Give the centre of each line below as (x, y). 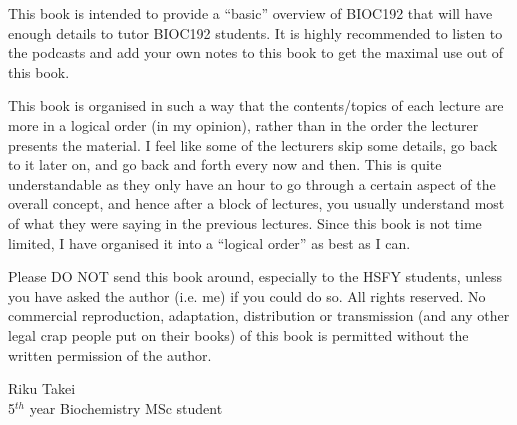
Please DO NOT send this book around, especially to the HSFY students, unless (255, 276)
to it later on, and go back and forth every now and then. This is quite (225, 164)
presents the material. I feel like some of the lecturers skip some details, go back (253, 144)
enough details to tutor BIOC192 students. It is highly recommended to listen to (255, 32)
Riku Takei (42, 388)
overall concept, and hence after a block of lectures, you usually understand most (256, 203)
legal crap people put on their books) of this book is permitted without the (238, 334)
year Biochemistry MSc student (126, 407)
